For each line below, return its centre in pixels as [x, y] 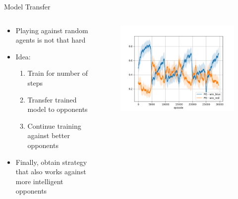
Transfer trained [52, 99]
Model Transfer [27, 6]
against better [49, 135]
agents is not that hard [51, 40]
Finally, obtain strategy [51, 162]
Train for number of [58, 73]
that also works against [51, 172]
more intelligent [39, 181]
